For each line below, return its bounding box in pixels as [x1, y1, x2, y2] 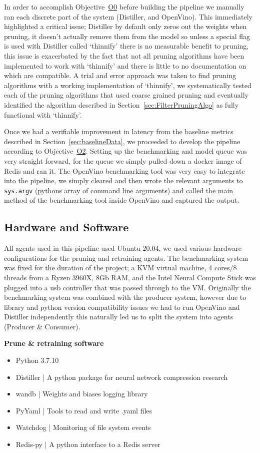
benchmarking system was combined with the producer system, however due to [4, 292, 246, 302]
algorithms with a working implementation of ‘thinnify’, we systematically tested [4, 80, 251, 90]
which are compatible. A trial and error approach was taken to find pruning [4, 70, 236, 81]
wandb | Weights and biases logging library [15, 388, 148, 399]
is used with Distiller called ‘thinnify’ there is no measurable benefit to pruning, [4, 41, 249, 51]
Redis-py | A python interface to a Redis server [15, 439, 160, 449]
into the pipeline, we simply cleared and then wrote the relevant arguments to [4, 175, 243, 186]
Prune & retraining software [4, 338, 104, 348]
